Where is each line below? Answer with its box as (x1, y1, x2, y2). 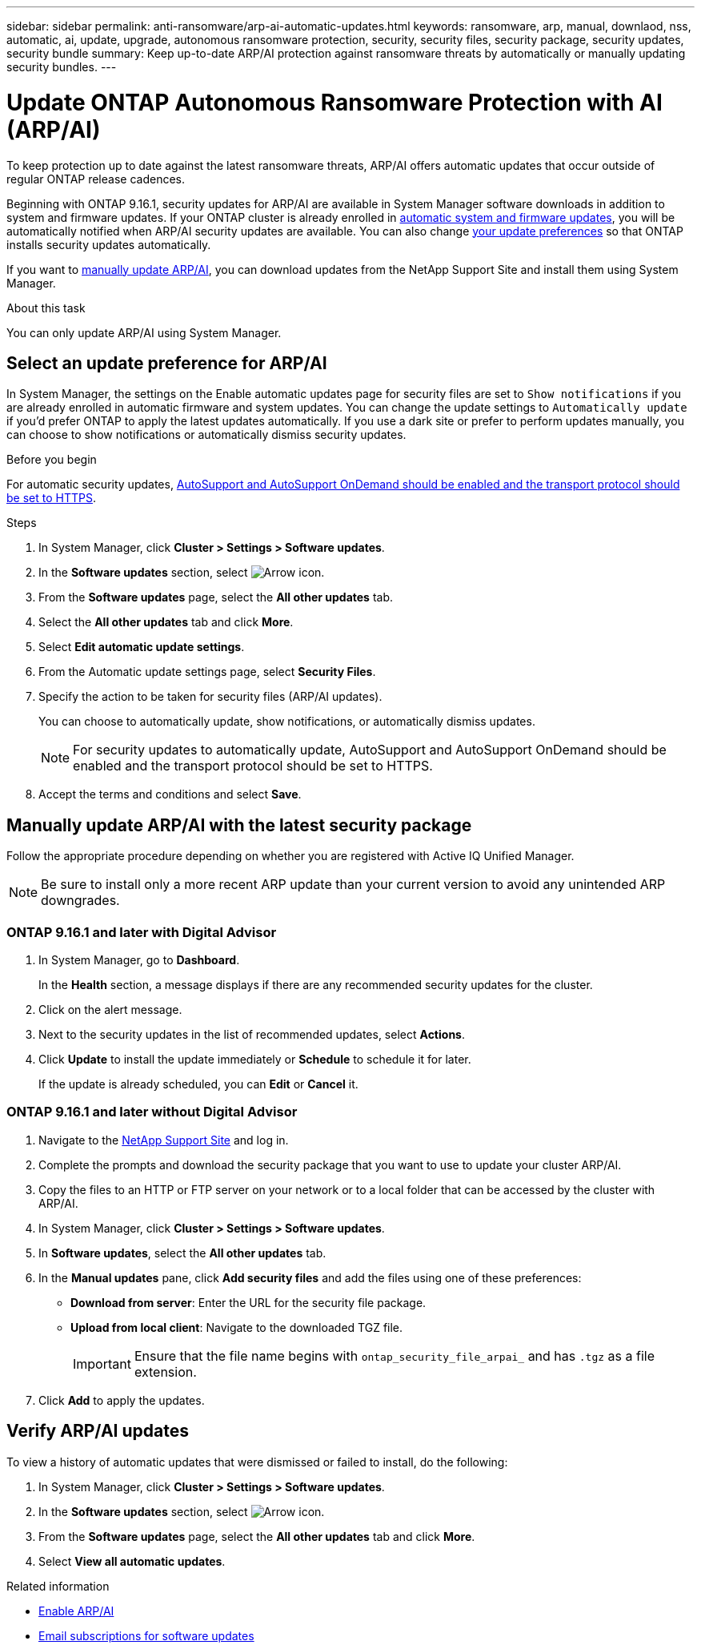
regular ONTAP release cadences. (6, 171, 185, 186)
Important (73, 1355, 131, 1372)
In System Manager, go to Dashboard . (38, 952, 240, 967)
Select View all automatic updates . (38, 1554, 226, 1568)
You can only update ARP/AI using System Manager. (6, 325, 282, 340)
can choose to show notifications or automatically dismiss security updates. (6, 428, 407, 442)
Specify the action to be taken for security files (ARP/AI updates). (38, 690, 383, 704)
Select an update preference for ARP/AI (6, 352, 327, 373)
